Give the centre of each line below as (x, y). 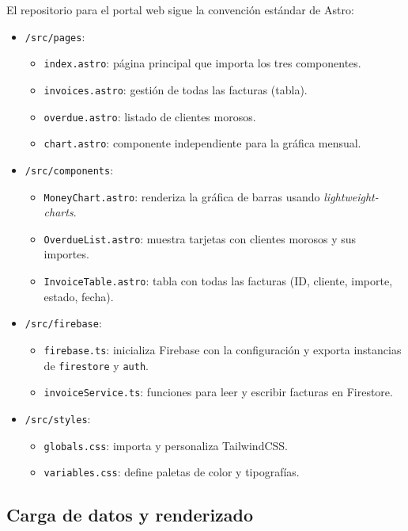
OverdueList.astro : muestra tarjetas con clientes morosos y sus (200, 238)
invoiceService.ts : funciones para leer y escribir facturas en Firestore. (218, 392)
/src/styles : (58, 418)
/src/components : (69, 169)
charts (59, 212)
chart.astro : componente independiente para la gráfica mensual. (202, 143)
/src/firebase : (63, 323)
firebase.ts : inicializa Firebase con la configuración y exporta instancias (223, 349)
